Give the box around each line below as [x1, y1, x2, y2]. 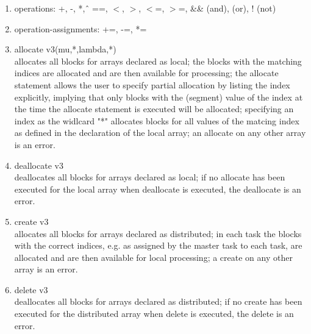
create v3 [14, 215, 49, 227]
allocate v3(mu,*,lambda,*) [14, 43, 116, 55]
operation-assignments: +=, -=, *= [14, 22, 147, 35]
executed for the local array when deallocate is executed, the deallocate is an [14, 182, 301, 195]
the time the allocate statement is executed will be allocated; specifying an [14, 102, 294, 115]
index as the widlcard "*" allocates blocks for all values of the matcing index [14, 114, 299, 127]
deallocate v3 [14, 158, 63, 171]
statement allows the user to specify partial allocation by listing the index [14, 78, 290, 91]
